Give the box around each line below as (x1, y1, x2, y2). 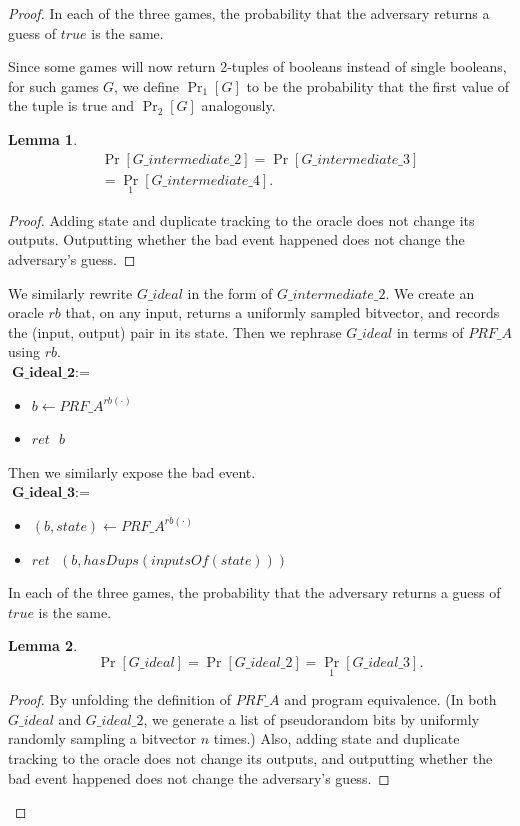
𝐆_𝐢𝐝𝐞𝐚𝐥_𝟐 (11, 366, 75, 380)
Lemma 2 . (8, 635, 78, 656)
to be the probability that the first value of (246, 75, 510, 96)
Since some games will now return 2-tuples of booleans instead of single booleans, (8, 56, 507, 77)
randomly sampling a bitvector (8, 728, 197, 749)
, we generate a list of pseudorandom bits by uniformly (143, 708, 480, 729)
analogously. (201, 95, 276, 116)
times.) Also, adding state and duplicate (213, 728, 460, 749)
